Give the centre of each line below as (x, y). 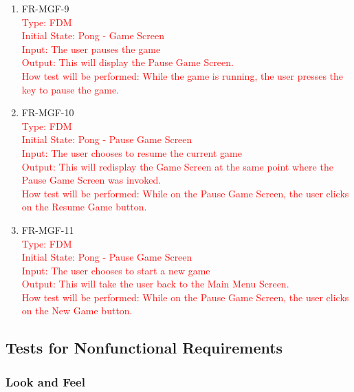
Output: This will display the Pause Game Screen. (128, 62)
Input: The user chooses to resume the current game (132, 152)
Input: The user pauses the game (91, 48)
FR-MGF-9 (45, 8)
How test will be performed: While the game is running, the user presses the (182, 75)
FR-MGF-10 (48, 112)
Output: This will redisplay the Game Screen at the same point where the (177, 166)
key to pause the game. (70, 89)
